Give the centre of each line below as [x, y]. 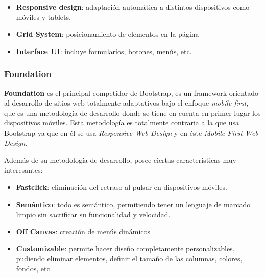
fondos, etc [33, 268]
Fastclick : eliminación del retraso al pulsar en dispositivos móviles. [122, 187]
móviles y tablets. [43, 17]
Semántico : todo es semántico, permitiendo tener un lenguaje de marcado [133, 204]
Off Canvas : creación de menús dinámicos [83, 231]
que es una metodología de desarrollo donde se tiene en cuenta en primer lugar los [132, 112]
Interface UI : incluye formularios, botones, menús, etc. [104, 51]
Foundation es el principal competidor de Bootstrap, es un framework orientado [131, 93]
